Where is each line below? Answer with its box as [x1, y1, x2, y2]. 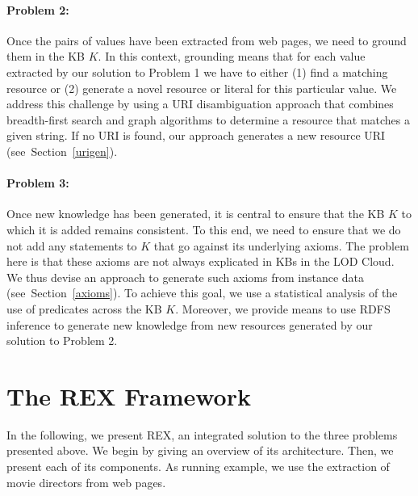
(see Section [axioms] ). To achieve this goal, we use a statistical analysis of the [6, 284, 398, 301]
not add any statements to [6, 237, 137, 254]
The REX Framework [6, 379, 251, 412]
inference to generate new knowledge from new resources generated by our [6, 316, 373, 333]
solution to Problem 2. [6, 332, 118, 349]
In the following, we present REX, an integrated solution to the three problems [6, 426, 398, 443]
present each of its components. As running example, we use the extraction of [6, 458, 390, 474]
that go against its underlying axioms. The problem [153, 237, 409, 254]
